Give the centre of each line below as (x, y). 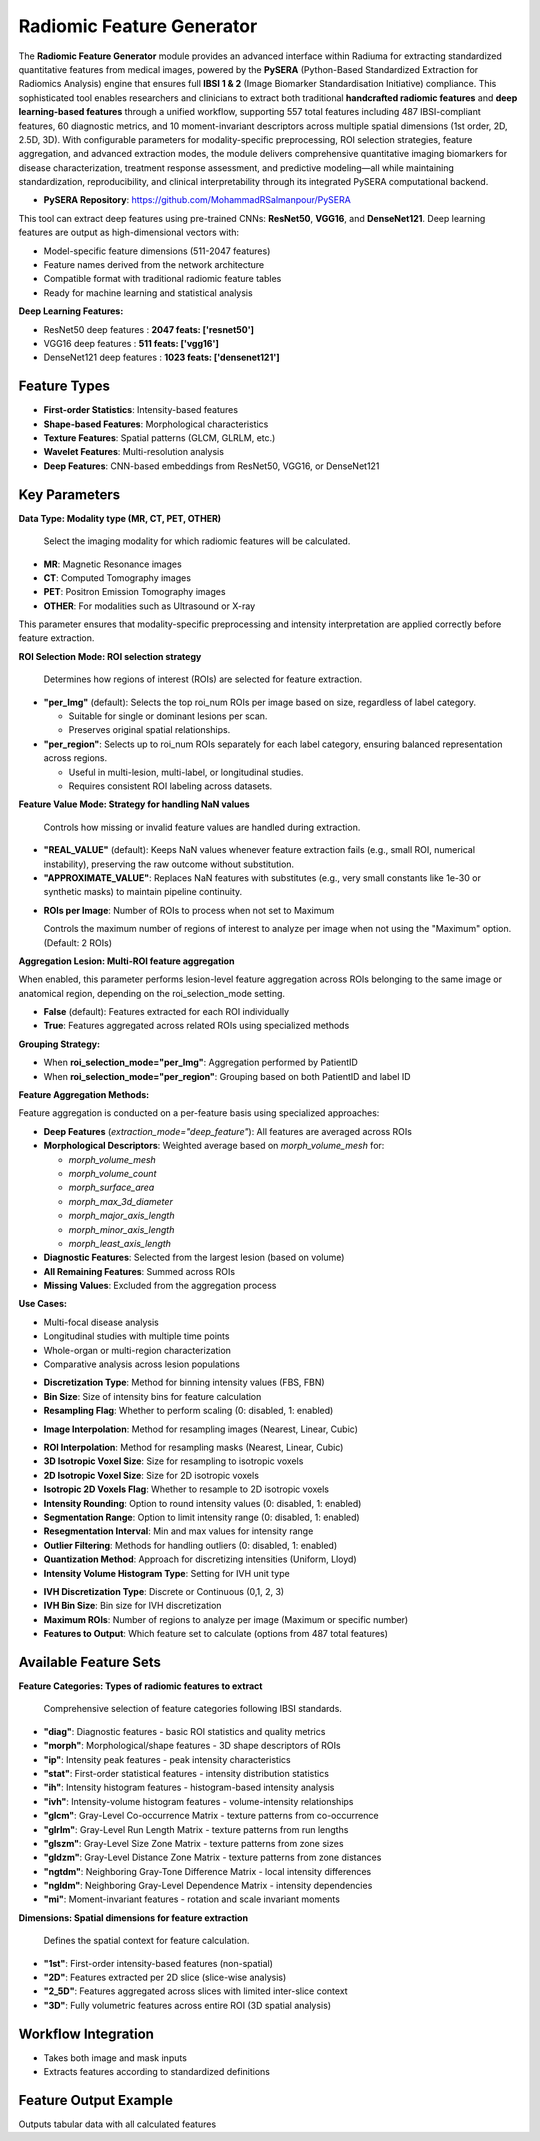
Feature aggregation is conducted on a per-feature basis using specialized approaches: (199, 1113)
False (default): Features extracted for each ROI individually (166, 1012)
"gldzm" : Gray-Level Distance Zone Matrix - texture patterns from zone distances (212, 1857)
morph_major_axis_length (121, 1216)
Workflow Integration (86, 2033)
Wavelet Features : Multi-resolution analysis (134, 452)
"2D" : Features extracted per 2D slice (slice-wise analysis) (165, 1977)
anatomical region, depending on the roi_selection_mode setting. (151, 993)
